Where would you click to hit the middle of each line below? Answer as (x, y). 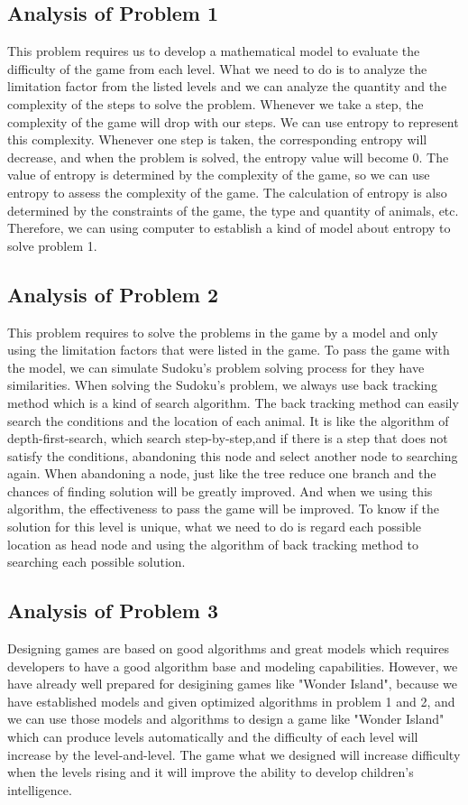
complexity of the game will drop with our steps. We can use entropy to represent (233, 121)
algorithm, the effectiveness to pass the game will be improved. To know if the (224, 509)
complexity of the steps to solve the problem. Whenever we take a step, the (216, 103)
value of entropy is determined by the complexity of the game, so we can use (219, 175)
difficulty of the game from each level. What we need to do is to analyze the (217, 68)
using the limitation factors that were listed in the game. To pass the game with (229, 350)
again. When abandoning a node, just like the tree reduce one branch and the (222, 473)
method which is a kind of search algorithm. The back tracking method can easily (233, 402)
